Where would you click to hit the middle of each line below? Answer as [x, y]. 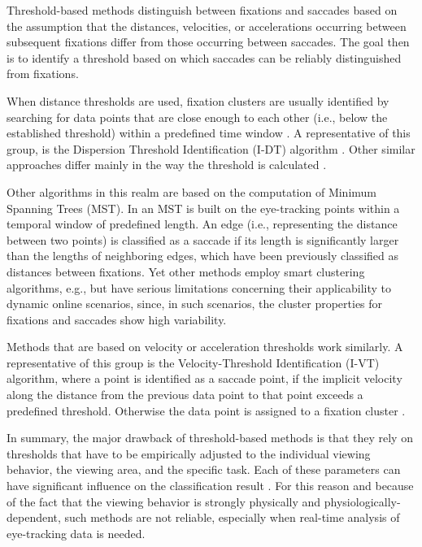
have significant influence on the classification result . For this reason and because [210, 486]
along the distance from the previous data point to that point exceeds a [185, 395]
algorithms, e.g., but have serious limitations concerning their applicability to [199, 287]
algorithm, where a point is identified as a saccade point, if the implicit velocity [204, 378]
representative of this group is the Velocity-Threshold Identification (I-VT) [193, 362]
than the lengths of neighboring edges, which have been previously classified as [202, 256]
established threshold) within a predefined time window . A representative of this [209, 133]
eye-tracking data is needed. [76, 533]
